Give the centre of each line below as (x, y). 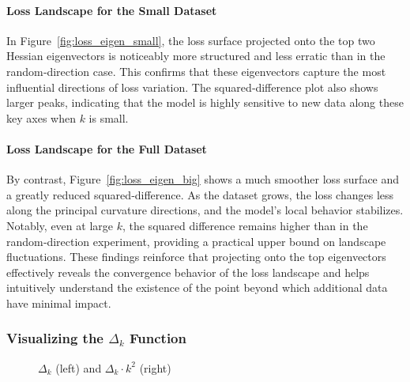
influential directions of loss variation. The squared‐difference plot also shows (192, 87)
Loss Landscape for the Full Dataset (107, 148)
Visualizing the (55, 338)
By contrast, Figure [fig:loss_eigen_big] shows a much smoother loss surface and (203, 179)
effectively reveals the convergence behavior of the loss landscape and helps (188, 272)
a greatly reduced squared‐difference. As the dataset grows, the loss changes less (200, 194)
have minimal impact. (59, 303)
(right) (155, 367)
